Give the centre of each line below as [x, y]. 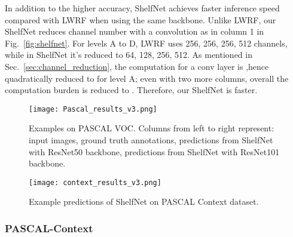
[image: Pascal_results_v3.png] [93, 109]
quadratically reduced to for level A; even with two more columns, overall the [147, 78]
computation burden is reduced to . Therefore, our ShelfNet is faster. [131, 90]
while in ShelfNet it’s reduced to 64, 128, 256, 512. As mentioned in [129, 55]
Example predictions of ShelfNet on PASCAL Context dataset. [144, 201]
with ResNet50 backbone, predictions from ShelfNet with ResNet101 [154, 151]
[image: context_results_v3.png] [95, 182]
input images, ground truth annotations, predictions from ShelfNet [151, 140]
